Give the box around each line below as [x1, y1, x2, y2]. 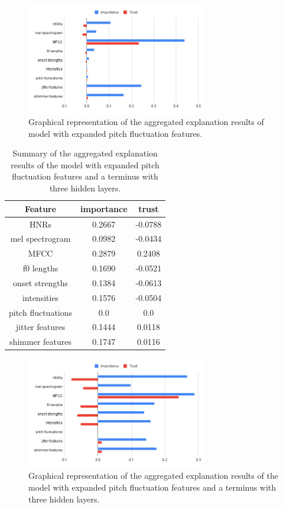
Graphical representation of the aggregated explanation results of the [28, 469, 278, 482]
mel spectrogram [10, 232, 71, 245]
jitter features [15, 321, 66, 333]
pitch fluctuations [9, 306, 73, 318]
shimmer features [9, 335, 71, 348]
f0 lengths [22, 262, 58, 274]
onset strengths [13, 276, 68, 289]
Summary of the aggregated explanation [12, 147, 158, 159]
